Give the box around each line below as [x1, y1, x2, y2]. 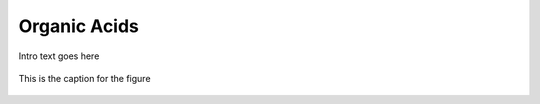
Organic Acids [18, 15, 140, 37]
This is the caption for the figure [18, 72, 151, 84]
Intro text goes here [18, 50, 100, 62]
